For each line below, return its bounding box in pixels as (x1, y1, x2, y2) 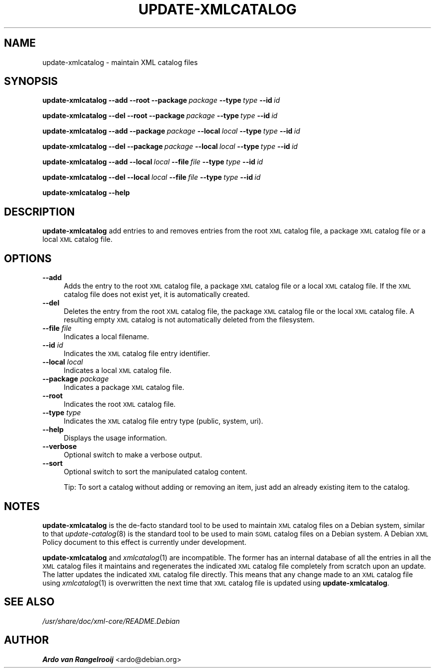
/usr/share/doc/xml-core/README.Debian (42, 616, 180, 625)
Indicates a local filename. (64, 332, 149, 341)
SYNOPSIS (4, 75, 58, 88)
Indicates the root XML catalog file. (64, 400, 176, 409)
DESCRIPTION (4, 205, 75, 218)
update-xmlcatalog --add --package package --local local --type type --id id (42, 127, 300, 136)
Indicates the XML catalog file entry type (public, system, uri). (64, 417, 263, 426)
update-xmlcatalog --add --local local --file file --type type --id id (42, 157, 263, 166)
